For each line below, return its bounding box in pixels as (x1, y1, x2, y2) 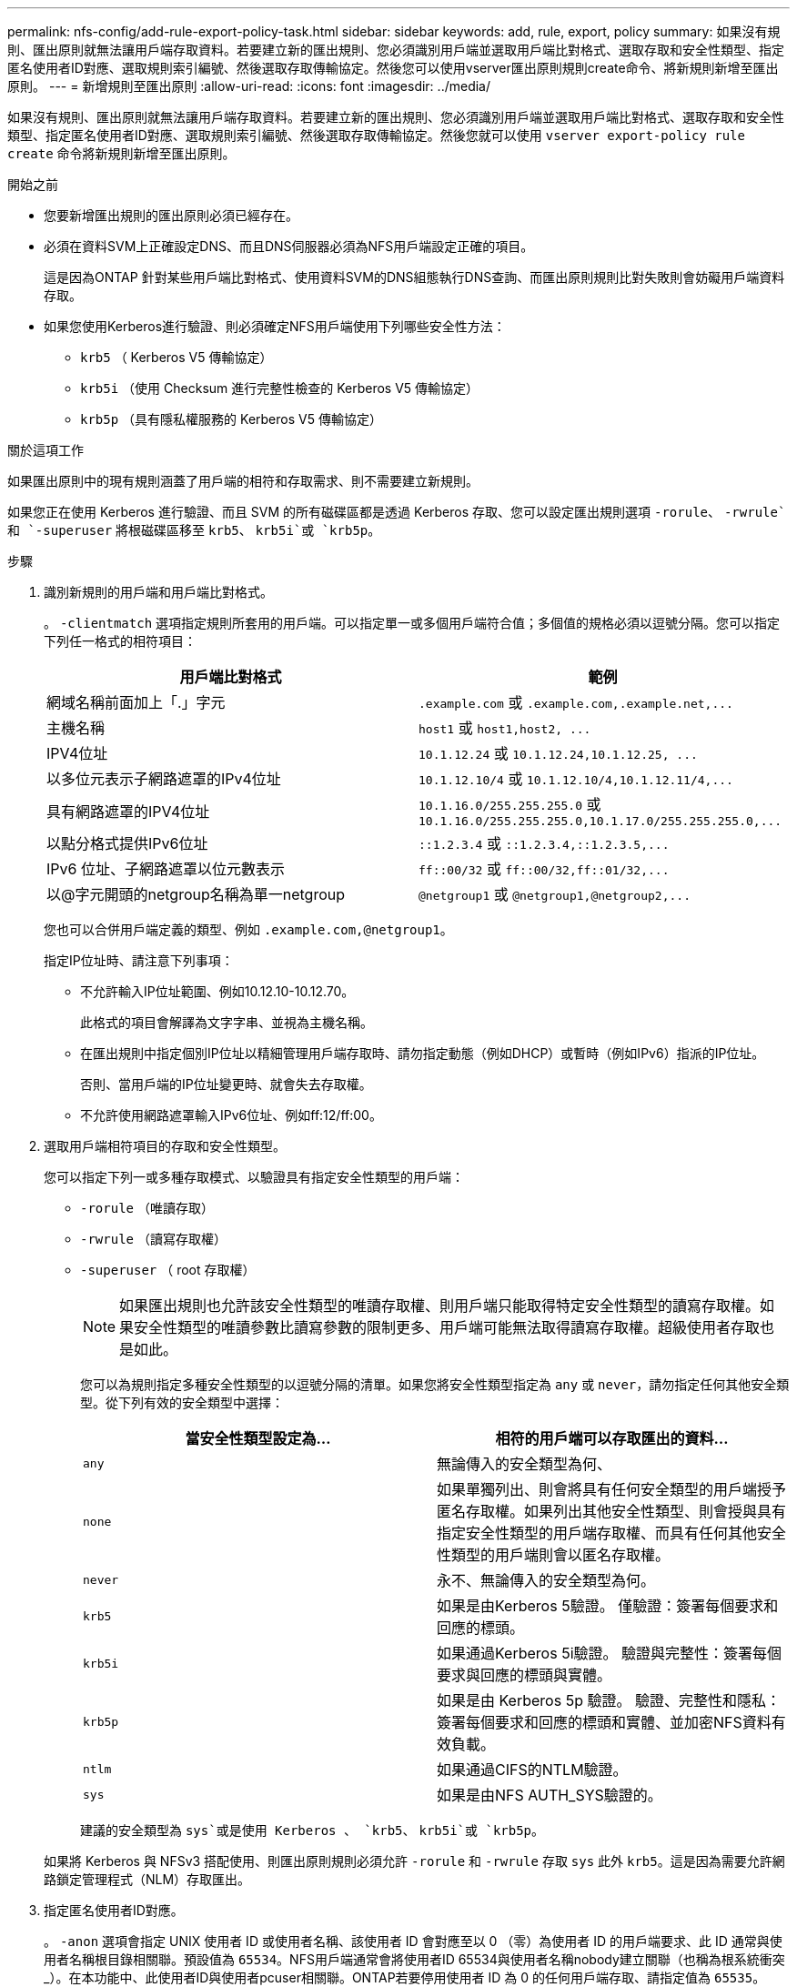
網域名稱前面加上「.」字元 (46, 693, 226, 711)
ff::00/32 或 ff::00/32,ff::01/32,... (419, 860, 670, 878)
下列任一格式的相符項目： (44, 633, 197, 649)
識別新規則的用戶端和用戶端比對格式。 (44, 584, 273, 600)
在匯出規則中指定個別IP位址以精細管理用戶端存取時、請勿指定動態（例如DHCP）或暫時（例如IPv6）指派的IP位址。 (80, 1045, 765, 1061)
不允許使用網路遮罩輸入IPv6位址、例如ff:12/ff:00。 (80, 1107, 382, 1123)
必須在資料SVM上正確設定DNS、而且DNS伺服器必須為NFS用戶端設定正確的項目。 (44, 238, 534, 254)
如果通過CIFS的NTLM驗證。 (437, 1760, 628, 1779)
